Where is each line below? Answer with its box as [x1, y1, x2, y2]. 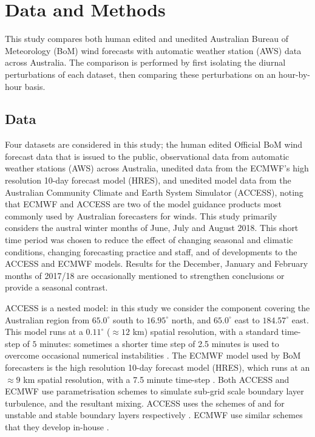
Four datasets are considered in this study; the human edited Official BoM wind [5, 138, 303, 151]
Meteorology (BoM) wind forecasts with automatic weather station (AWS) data [5, 44, 302, 57]
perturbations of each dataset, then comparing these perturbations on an [5, 67, 276, 80]
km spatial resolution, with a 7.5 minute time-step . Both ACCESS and [23, 373, 290, 385]
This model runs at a [5, 325, 83, 338]
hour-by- [278, 67, 311, 80]
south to [113, 313, 144, 326]
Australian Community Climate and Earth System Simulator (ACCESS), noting [5, 185, 303, 198]
